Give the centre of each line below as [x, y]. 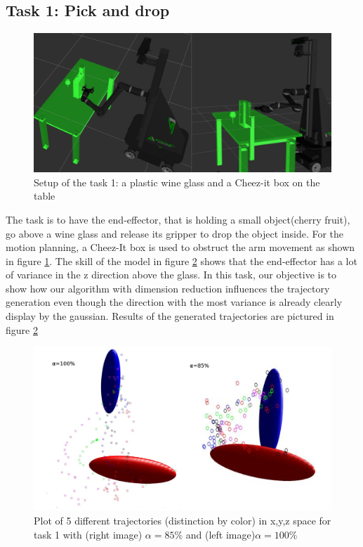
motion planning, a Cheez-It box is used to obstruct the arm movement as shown [180, 247]
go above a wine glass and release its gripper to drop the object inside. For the [175, 233]
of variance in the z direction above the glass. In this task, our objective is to [171, 275]
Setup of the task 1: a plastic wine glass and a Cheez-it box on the [177, 182]
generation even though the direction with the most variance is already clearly [174, 302]
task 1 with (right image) [88, 534]
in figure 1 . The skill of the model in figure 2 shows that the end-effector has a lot [181, 260]
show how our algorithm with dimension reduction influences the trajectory [168, 288]
